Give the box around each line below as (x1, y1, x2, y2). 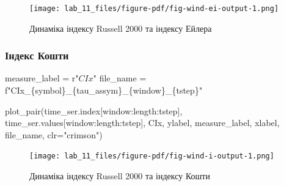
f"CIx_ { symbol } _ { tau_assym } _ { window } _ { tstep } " (5, 84, 203, 97)
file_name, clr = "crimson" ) (5, 128, 103, 141)
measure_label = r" (5, 72, 79, 84)
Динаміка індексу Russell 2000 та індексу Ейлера (29, 21, 212, 34)
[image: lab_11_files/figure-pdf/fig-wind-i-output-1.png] (29, 152, 274, 161)
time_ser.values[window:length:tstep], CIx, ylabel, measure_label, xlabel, (5, 116, 280, 129)
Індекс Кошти (5, 48, 69, 63)
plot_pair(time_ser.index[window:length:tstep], (5, 104, 183, 117)
